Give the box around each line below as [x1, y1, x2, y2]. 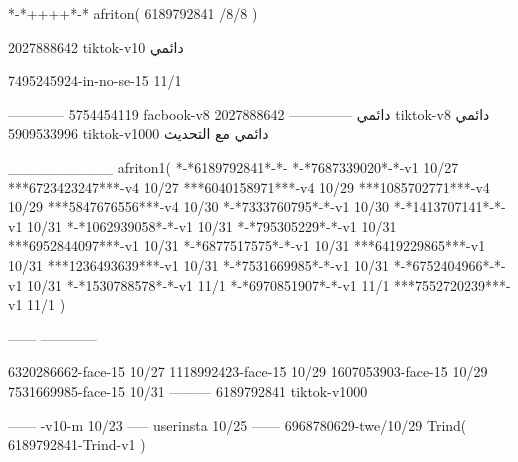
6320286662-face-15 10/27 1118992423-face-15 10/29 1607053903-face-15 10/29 [8, 361, 488, 382]
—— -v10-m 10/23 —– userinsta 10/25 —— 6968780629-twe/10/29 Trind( [8, 414, 467, 435]
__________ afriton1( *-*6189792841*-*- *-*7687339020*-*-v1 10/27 [8, 156, 459, 177]
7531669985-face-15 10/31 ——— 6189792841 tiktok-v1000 [8, 380, 368, 401]
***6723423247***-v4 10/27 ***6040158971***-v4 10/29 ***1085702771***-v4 [8, 176, 490, 197]
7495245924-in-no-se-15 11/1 [8, 70, 182, 91]
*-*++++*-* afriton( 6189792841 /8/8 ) [8, 3, 258, 23]
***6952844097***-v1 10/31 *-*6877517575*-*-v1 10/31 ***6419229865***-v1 [8, 235, 486, 256]
